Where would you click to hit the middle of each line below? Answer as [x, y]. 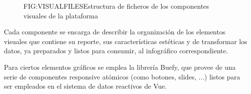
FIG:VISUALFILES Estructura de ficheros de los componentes [116, 6]
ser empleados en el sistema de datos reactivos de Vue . [85, 86]
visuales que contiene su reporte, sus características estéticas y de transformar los [126, 41]
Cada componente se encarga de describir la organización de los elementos [115, 32]
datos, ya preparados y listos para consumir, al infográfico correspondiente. [116, 51]
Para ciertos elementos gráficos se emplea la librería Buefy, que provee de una [120, 67]
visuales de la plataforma [61, 15]
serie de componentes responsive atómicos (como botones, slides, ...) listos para [122, 76]
